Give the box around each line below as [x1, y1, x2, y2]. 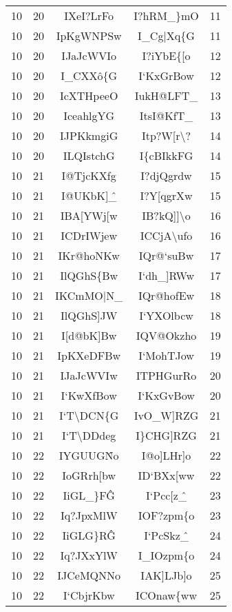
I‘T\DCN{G [59, 407, 119, 423]
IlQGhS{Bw [60, 267, 118, 283]
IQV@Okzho [136, 327, 197, 343]
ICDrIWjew [61, 227, 117, 243]
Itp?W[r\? [141, 127, 191, 143]
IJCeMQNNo [57, 567, 121, 583]
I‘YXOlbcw [139, 307, 193, 323]
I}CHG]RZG [136, 427, 197, 443]
